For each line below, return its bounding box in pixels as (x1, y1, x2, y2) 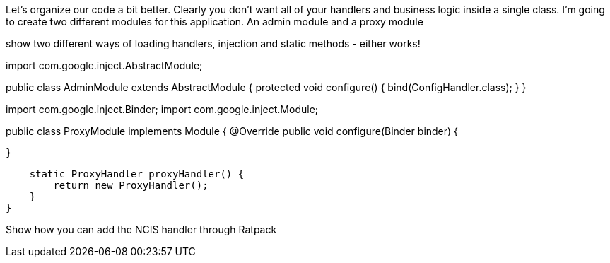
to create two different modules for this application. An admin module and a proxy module (6, 16, 423, 28)
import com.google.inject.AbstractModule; (6, 59, 203, 71)
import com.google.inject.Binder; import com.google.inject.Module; (6, 103, 319, 115)
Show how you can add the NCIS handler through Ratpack (6, 223, 277, 235)
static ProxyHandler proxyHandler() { (29, 168, 245, 180)
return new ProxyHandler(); (53, 180, 209, 191)
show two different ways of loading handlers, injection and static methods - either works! (6, 37, 421, 49)
